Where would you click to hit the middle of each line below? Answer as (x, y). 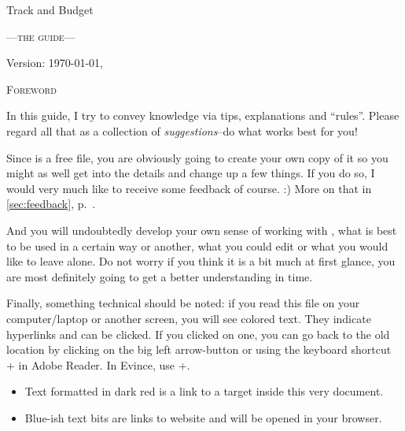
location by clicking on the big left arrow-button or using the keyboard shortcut (199, 349)
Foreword (31, 89)
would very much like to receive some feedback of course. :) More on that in (189, 188)
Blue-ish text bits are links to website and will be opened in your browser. (203, 417)
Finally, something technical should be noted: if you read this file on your (183, 303)
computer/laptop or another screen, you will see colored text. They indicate (189, 318)
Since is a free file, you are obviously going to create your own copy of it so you (197, 157)
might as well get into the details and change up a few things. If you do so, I (191, 173)
